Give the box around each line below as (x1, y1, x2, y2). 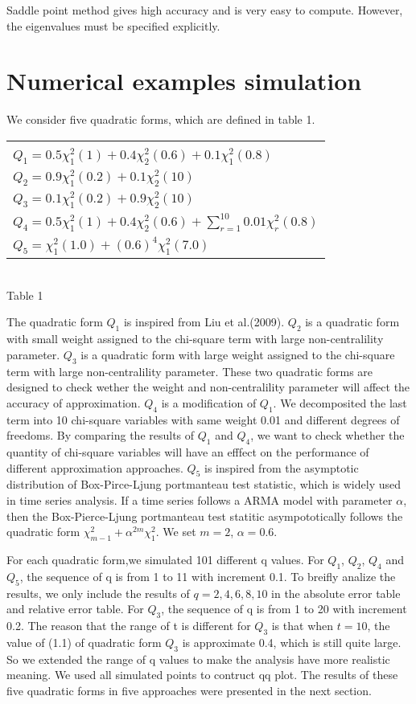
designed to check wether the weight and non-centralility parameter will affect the (6, 379, 410, 395)
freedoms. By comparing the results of (6, 427, 195, 444)
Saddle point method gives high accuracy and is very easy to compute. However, (6, 2, 403, 18)
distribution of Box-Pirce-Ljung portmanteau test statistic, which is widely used (6, 476, 402, 493)
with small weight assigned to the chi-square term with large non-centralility (6, 330, 384, 347)
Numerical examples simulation (6, 64, 362, 97)
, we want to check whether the (250, 427, 405, 444)
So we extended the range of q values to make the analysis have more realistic (6, 650, 390, 667)
